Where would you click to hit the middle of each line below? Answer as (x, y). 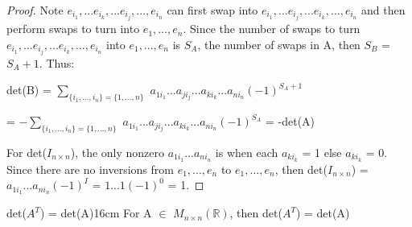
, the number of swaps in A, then (279, 44)
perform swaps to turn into (73, 29)
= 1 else (322, 152)
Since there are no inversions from (90, 169)
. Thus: (57, 62)
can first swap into (212, 10)
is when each (247, 152)
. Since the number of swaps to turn (272, 29)
